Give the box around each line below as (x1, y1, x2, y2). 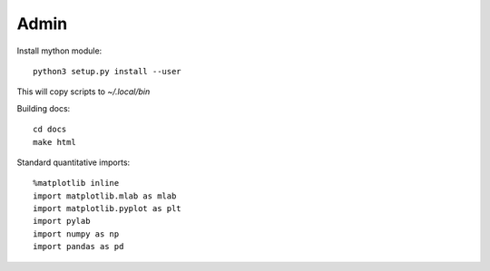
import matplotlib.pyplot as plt (33, 204, 181, 214)
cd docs (33, 124, 67, 135)
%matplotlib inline (33, 178, 120, 189)
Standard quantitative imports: (16, 157, 131, 168)
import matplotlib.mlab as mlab (33, 190, 177, 201)
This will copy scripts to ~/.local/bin (16, 86, 151, 97)
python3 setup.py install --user (33, 66, 181, 76)
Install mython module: (16, 45, 103, 56)
